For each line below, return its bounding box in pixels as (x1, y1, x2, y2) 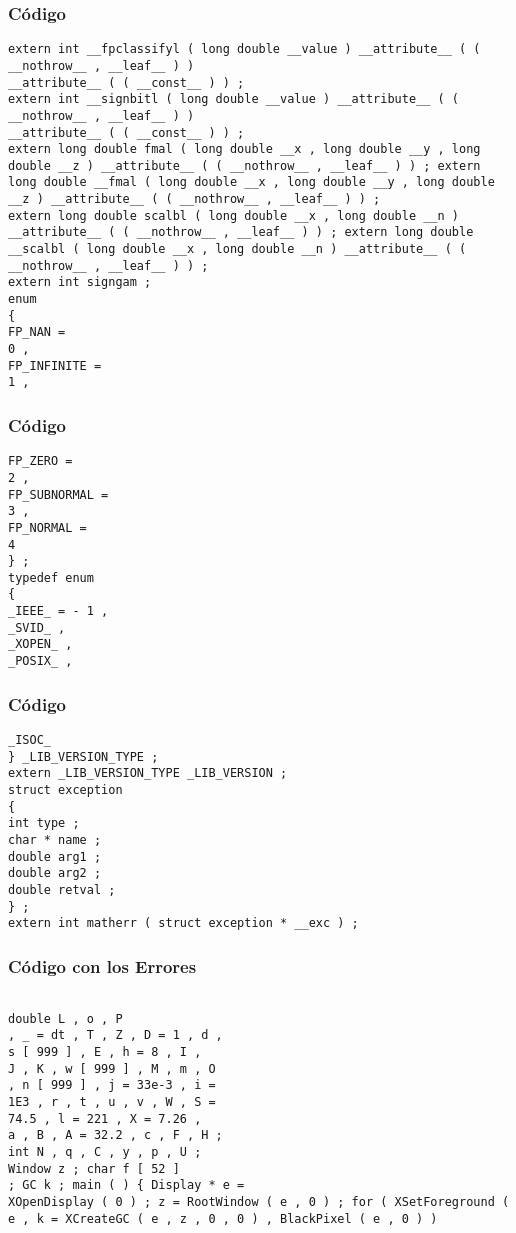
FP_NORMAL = (8, 520, 87, 535)
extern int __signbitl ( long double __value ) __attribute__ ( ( (8, 92, 460, 107)
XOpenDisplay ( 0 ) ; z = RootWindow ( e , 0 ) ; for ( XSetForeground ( (8, 1194, 510, 1209)
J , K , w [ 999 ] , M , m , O (8, 1061, 216, 1076)
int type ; (8, 816, 80, 831)
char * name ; (8, 832, 102, 847)
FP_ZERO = (8, 454, 73, 469)
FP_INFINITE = (8, 358, 102, 373)
